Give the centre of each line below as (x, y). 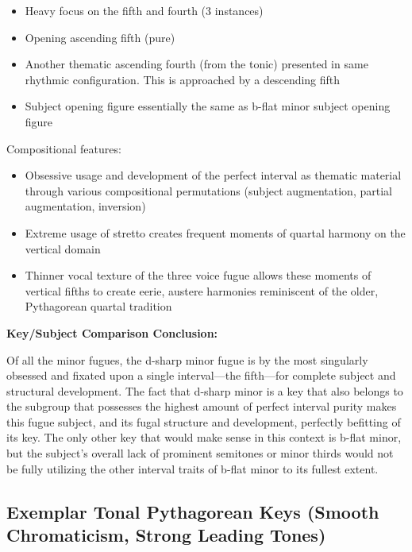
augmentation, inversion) (85, 206)
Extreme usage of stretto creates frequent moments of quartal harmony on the (215, 232)
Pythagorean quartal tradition (98, 306)
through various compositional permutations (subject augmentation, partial (208, 190)
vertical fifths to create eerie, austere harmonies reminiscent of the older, (202, 290)
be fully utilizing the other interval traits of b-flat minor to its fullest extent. (193, 468)
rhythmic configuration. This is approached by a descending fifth (183, 79)
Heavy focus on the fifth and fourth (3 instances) (144, 10)
